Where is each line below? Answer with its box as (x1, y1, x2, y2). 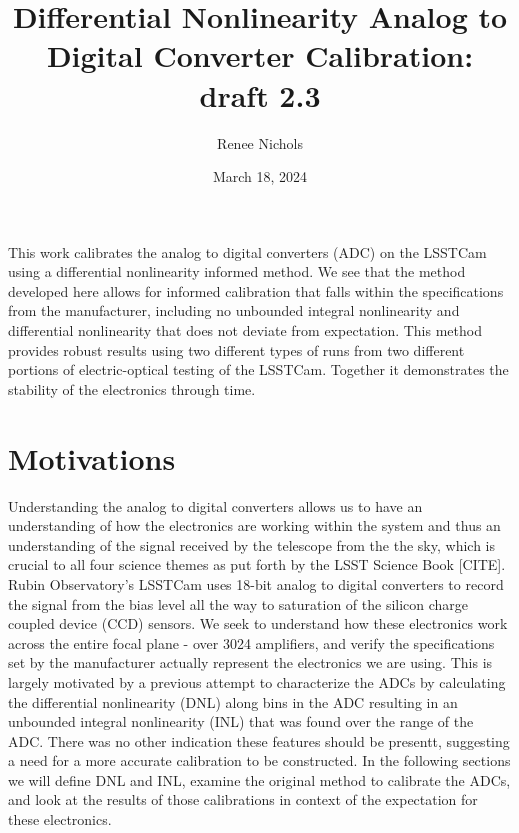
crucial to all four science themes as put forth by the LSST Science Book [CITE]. (8, 554, 506, 575)
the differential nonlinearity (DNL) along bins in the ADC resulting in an (8, 691, 458, 712)
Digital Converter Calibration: (46, 35, 474, 76)
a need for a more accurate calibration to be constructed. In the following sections (8, 750, 511, 771)
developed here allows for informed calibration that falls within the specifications (8, 280, 504, 301)
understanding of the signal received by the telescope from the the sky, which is (8, 534, 495, 555)
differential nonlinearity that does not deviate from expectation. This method (8, 320, 482, 341)
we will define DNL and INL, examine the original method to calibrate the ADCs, (8, 769, 511, 790)
